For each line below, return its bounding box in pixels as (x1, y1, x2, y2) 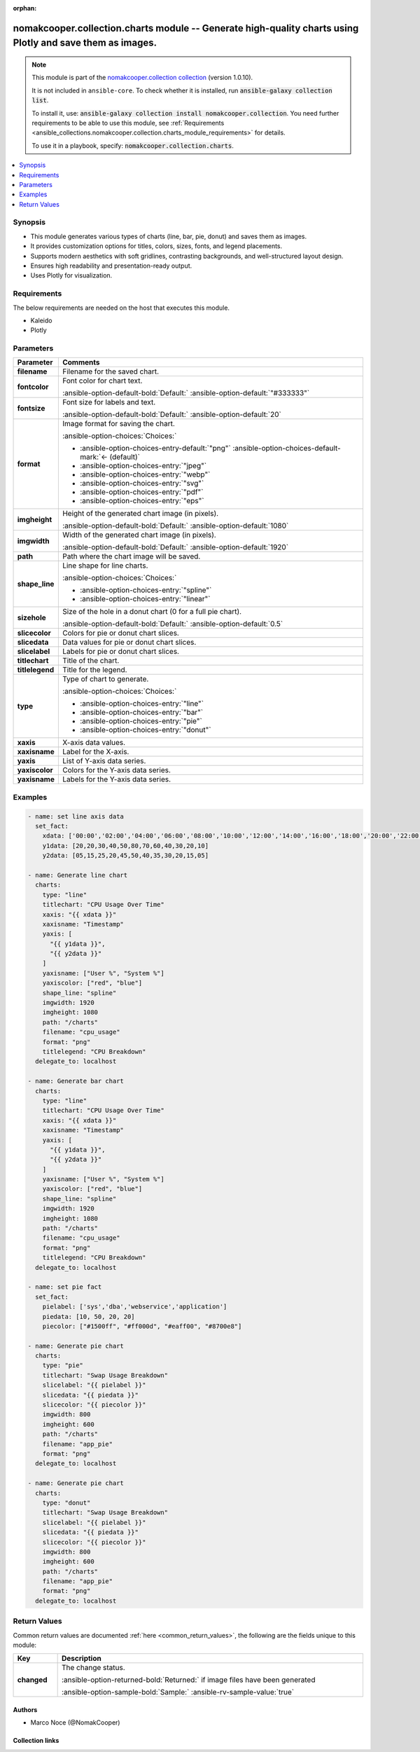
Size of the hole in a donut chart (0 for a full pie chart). (62, 607, 241, 617)
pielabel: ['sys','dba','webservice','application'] (42, 1303, 227, 1310)
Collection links (13, 1737, 59, 1745)
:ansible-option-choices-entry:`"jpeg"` (79, 461, 206, 471)
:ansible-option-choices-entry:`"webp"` (79, 470, 211, 479)
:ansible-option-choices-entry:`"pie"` (79, 716, 202, 726)
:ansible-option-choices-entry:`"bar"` (79, 708, 203, 718)
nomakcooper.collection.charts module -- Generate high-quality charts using (13, 22, 359, 34)
